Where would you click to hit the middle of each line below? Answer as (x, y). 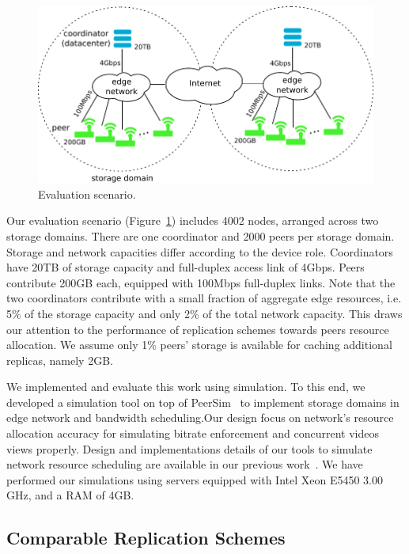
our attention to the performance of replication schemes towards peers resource (198, 329)
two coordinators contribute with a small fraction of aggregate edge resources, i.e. (204, 298)
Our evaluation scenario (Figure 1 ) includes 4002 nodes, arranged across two (193, 220)
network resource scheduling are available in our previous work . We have (185, 464)
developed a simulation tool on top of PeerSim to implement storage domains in (203, 402)
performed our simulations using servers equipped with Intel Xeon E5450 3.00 (195, 479)
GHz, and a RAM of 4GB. (70, 495)
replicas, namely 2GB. (60, 360)
